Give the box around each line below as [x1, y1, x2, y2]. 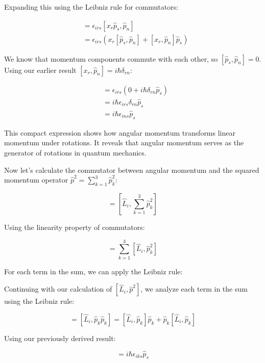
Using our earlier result [4, 64, 77, 75]
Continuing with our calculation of [4, 283, 112, 294]
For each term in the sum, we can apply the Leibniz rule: [4, 266, 183, 276]
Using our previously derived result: [4, 332, 116, 343]
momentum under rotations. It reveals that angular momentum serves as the [4, 137, 244, 148]
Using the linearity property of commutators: [4, 221, 145, 232]
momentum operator [4, 174, 68, 185]
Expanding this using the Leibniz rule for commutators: [4, 2, 179, 12]
